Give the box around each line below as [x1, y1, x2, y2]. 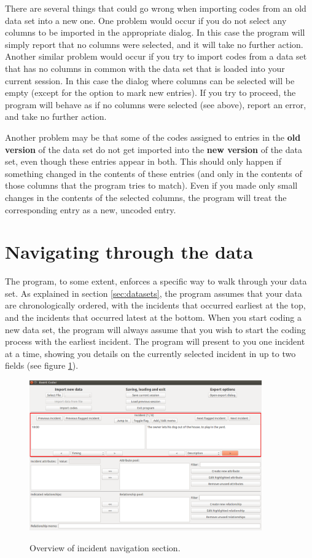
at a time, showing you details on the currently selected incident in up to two [5, 347, 296, 360]
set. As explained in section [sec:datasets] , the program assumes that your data [5, 286, 302, 299]
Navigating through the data [5, 239, 253, 264]
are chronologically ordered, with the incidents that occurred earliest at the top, [5, 299, 306, 312]
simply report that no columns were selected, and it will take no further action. [5, 37, 303, 50]
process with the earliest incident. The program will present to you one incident [5, 335, 305, 348]
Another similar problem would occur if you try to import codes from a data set [5, 50, 307, 63]
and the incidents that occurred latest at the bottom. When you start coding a [5, 311, 302, 323]
